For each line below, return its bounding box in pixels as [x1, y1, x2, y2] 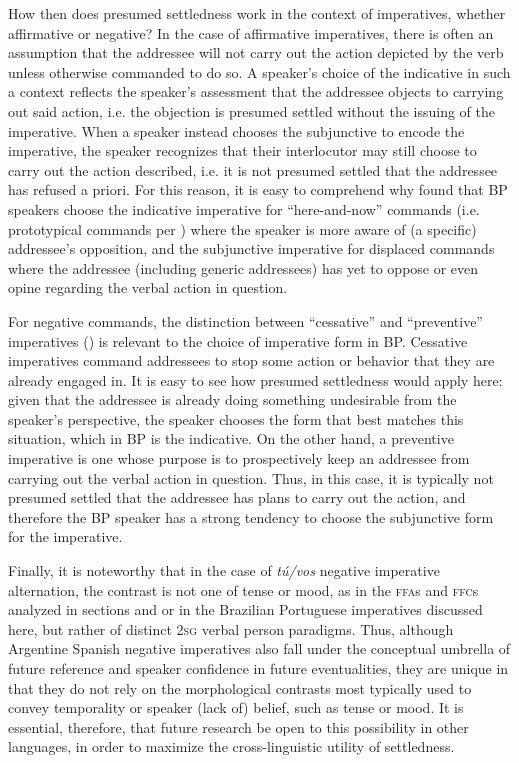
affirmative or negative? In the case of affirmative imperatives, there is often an [8, 22, 494, 43]
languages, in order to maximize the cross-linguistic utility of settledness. [8, 736, 455, 757]
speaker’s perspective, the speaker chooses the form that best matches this [8, 408, 464, 429]
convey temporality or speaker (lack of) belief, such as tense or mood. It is [8, 697, 464, 718]
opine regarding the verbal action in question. [8, 277, 288, 298]
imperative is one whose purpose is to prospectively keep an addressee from [8, 448, 470, 469]
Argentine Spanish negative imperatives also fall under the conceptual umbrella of [8, 638, 511, 659]
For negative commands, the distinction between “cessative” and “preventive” [8, 310, 483, 331]
